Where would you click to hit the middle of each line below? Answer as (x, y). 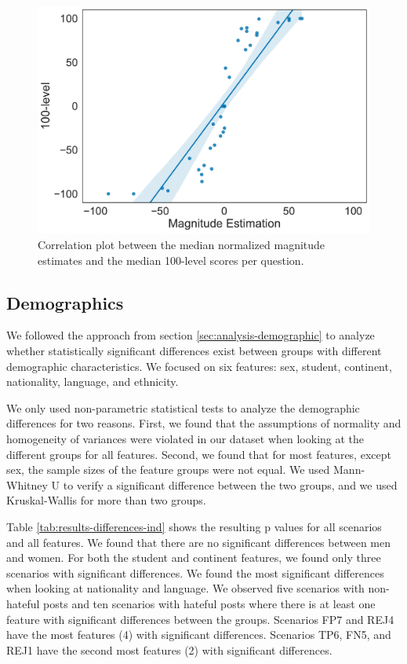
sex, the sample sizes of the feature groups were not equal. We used (168, 470)
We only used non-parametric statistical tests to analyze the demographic (183, 407)
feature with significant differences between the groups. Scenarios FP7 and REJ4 (200, 619)
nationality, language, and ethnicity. (93, 382)
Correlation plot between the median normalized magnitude (182, 245)
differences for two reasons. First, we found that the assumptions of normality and (204, 423)
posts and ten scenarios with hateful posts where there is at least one (209, 603)
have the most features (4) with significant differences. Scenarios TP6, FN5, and (199, 635)
